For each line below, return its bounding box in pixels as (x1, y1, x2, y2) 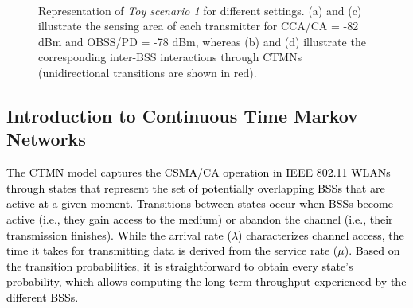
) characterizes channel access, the (238, 226, 404, 243)
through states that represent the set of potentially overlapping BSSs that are (6, 179, 385, 196)
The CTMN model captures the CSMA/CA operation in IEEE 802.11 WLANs (6, 164, 391, 181)
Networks (6, 127, 86, 151)
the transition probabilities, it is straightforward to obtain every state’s (6, 257, 353, 274)
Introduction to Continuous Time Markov (6, 103, 358, 127)
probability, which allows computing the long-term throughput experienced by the (6, 273, 407, 290)
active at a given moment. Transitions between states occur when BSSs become (6, 195, 393, 212)
